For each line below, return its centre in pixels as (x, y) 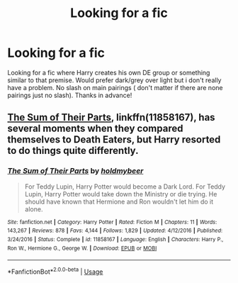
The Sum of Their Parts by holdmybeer (75, 171)
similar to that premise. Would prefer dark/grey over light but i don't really (114, 80)
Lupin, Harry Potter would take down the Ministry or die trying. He (121, 194)
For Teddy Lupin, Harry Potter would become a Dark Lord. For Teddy (125, 187)
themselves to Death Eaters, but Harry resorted (114, 140)
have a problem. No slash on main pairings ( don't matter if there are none (115, 87)
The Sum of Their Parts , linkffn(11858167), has (111, 117)
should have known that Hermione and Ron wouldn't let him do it (119, 201)
